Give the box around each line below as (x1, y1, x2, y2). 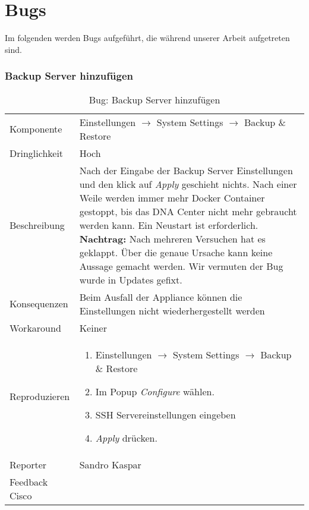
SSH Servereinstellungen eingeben (95, 407, 236, 421)
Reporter (10, 457, 47, 471)
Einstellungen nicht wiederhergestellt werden (79, 303, 265, 317)
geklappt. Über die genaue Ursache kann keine (79, 245, 273, 259)
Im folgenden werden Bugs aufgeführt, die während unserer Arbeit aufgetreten (5, 32, 290, 44)
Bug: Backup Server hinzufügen (89, 92, 220, 106)
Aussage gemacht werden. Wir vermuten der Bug (79, 259, 283, 273)
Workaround (10, 320, 61, 335)
